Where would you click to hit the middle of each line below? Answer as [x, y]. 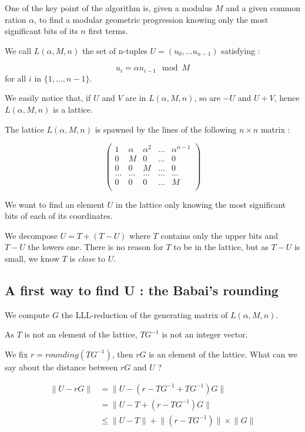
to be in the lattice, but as [221, 247]
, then [123, 354]
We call [18, 50]
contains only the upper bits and [219, 235]
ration [16, 19]
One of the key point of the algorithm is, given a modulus [109, 8]
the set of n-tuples [115, 50]
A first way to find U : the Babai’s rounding [142, 290]
